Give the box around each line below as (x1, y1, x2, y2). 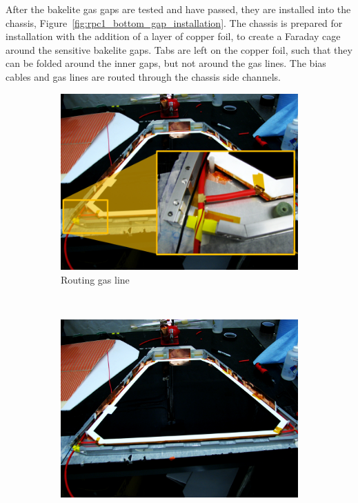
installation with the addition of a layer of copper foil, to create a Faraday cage (6, 29, 341, 43)
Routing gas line (61, 272, 130, 286)
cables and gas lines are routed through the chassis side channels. (6, 69, 281, 83)
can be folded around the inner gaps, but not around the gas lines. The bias (6, 56, 326, 70)
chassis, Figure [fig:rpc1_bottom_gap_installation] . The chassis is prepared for (6, 15, 343, 30)
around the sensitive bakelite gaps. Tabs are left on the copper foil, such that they (6, 42, 352, 57)
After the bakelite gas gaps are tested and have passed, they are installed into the (6, 2, 351, 16)
